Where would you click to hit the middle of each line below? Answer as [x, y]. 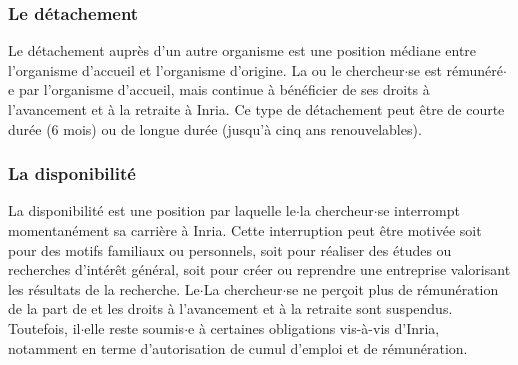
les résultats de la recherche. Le [104, 288]
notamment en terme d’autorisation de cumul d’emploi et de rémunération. [238, 347]
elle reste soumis [134, 327]
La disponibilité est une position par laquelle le [152, 210]
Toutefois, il [44, 327]
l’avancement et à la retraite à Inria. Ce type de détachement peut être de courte [256, 109]
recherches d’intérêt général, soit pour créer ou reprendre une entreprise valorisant [259, 269]
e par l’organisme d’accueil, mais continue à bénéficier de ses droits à [219, 89]
